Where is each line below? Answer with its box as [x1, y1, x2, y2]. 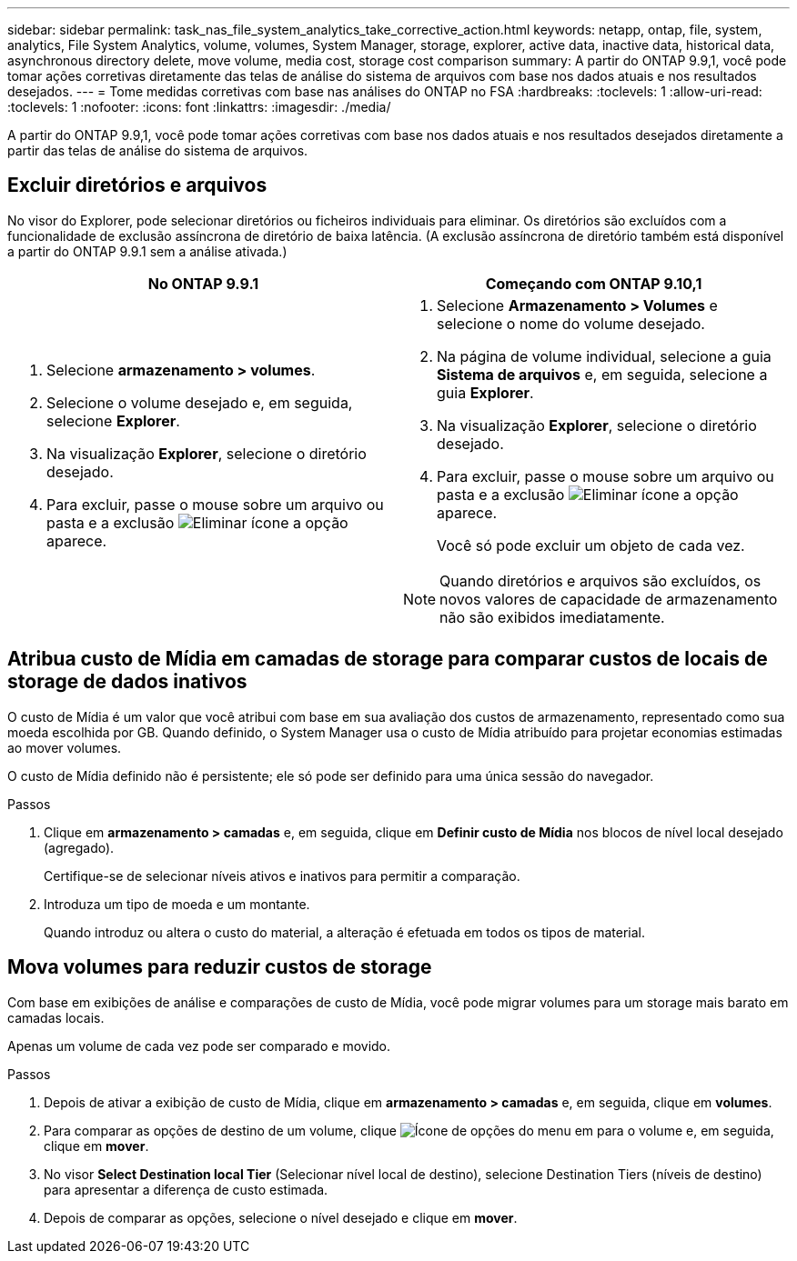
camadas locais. [7, 1009, 105, 1026]
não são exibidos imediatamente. [439, 607, 665, 626]
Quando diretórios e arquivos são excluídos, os [439, 571, 762, 590]
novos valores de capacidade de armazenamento [439, 589, 778, 608]
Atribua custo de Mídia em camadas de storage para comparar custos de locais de [7, 647, 768, 671]
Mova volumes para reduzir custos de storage [7, 956, 432, 979]
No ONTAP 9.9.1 [147, 274, 259, 293]
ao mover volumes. [7, 739, 122, 756]
